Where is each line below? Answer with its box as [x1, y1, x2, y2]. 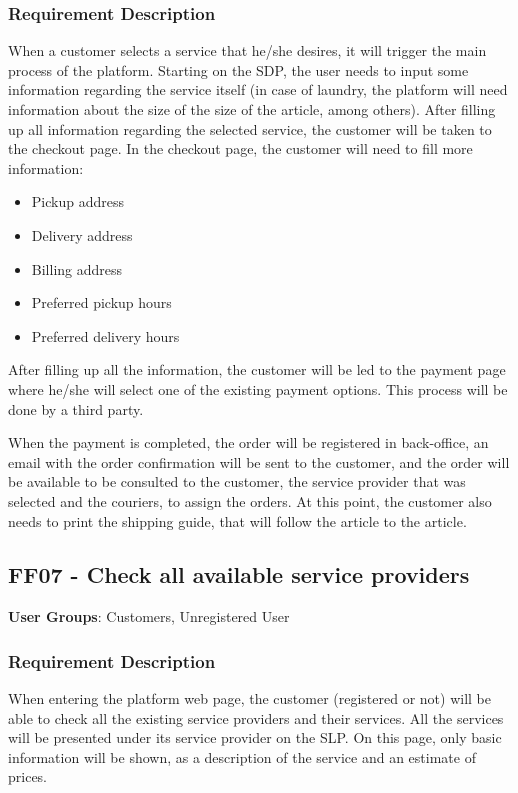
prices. [8, 766, 48, 787]
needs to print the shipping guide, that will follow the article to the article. [8, 510, 467, 531]
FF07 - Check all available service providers [8, 559, 470, 590]
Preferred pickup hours [31, 292, 172, 313]
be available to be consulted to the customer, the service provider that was [8, 471, 466, 492]
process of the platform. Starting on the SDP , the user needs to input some [8, 59, 469, 80]
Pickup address [31, 191, 124, 212]
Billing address [31, 258, 123, 279]
